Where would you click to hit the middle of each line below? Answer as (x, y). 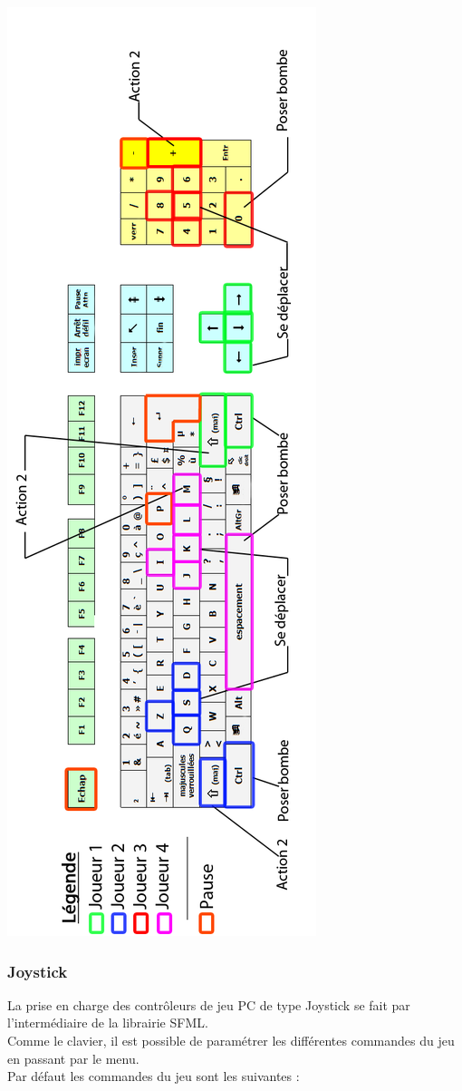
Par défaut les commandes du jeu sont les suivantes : (154, 1076)
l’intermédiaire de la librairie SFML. (108, 1023)
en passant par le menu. (73, 1058)
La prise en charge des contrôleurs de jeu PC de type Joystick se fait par (209, 1004)
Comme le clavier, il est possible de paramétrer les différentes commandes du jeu (231, 1040)
